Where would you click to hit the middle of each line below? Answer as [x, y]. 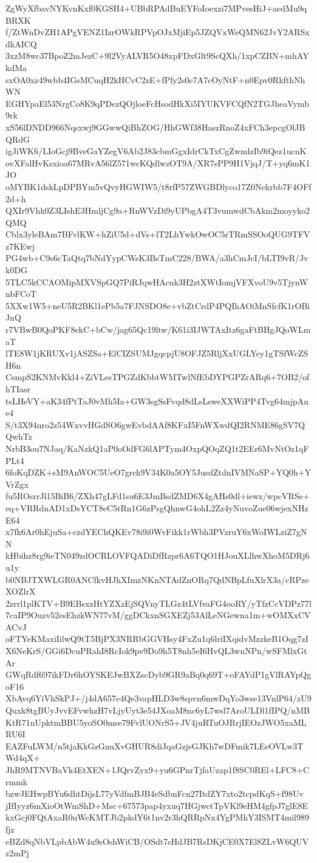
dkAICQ [21, 43]
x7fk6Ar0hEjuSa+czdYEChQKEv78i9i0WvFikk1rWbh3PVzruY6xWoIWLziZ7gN [156, 532]
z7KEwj [20, 246]
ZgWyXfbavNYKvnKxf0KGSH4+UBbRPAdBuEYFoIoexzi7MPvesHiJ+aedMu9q [156, 8]
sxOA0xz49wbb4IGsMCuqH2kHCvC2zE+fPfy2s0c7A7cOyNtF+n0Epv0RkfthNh [155, 79]
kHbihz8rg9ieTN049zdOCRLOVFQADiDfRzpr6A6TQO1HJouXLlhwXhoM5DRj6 [158, 555]
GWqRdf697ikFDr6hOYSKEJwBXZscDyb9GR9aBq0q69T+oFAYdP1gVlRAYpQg [158, 674]
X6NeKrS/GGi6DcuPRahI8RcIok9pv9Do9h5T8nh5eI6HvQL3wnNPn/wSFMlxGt [156, 651]
